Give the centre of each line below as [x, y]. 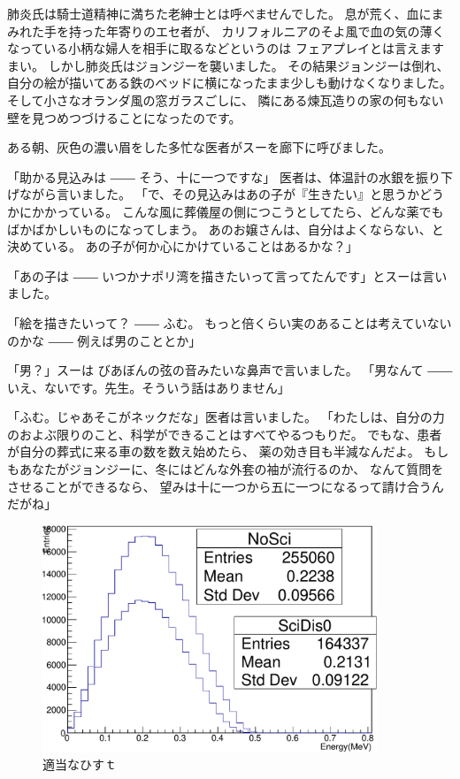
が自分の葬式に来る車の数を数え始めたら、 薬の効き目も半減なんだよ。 [214, 451]
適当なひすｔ [80, 764]
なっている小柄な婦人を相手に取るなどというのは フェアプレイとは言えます [226, 48]
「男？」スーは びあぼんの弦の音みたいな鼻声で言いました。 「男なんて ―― [230, 370]
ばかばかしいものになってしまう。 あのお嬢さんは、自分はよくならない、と [226, 229]
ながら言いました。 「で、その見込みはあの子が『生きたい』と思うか [219, 194]
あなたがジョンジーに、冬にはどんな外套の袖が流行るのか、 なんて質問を [231, 469]
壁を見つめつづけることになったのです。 [124, 117]
